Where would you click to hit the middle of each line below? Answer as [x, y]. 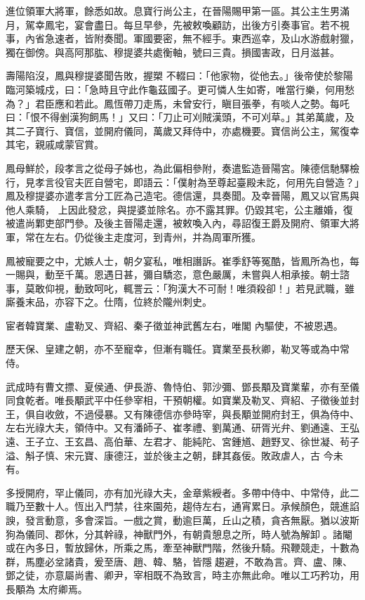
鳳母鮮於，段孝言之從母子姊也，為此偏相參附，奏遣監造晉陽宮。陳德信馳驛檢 [182, 168]
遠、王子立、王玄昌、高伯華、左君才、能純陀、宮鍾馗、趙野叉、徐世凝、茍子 [182, 442]
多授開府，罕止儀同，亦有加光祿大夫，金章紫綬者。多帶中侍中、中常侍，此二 [182, 492]
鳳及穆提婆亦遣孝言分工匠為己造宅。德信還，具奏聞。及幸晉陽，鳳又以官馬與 [182, 196]
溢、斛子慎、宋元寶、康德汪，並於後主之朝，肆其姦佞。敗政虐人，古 [163, 455]
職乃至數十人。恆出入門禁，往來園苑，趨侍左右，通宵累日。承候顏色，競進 [178, 506]
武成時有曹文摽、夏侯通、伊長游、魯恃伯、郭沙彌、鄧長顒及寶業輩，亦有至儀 [182, 386]
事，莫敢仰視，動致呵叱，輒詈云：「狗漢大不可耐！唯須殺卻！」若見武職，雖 [180, 288]
